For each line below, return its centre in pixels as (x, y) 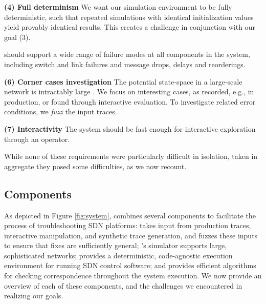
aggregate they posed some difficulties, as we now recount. (95, 166)
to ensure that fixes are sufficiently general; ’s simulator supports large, (116, 245)
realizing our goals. (34, 296)
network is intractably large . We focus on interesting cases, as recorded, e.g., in (129, 92)
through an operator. (37, 139)
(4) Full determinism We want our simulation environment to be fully (118, 7)
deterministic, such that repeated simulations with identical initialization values (129, 17)
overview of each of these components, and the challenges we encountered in (123, 285)
